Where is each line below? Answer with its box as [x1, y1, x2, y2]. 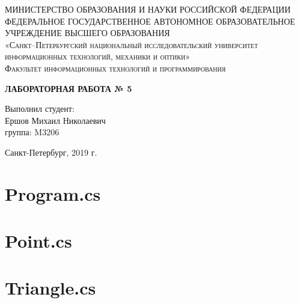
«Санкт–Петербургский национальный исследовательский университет [5, 38, 259, 50]
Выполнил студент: [5, 102, 75, 115]
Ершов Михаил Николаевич [5, 114, 106, 126]
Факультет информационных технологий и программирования [5, 61, 226, 74]
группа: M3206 [5, 126, 60, 138]
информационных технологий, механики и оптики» [5, 50, 191, 63]
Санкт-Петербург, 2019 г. [5, 145, 97, 158]
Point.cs [5, 228, 72, 253]
